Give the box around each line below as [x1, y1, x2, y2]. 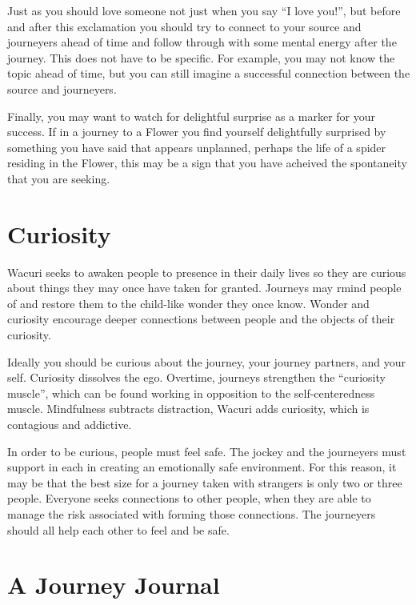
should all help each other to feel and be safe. [7, 521, 230, 538]
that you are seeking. [7, 170, 110, 186]
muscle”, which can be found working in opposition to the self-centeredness [7, 384, 375, 401]
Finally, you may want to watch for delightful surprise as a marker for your [7, 107, 375, 124]
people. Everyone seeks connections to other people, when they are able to [7, 490, 371, 507]
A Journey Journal [7, 568, 220, 601]
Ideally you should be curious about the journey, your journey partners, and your [7, 353, 406, 370]
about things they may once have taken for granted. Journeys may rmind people [7, 279, 402, 296]
